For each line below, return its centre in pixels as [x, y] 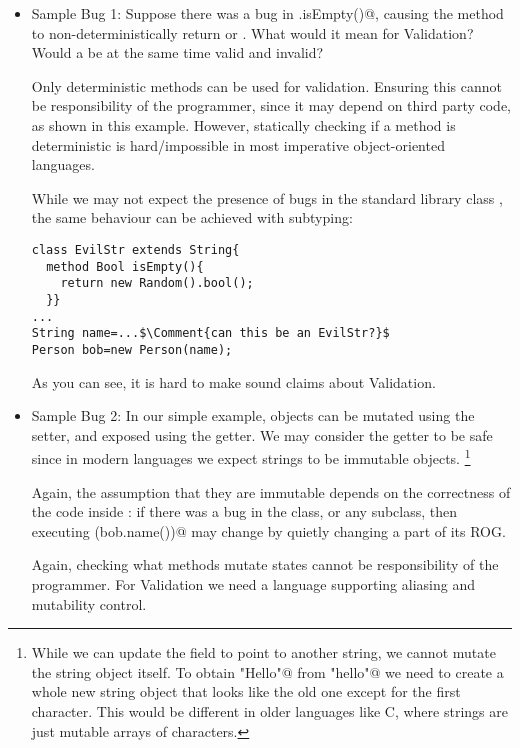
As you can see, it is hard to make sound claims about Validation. [233, 381]
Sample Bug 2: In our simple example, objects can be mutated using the [253, 415]
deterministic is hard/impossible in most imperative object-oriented [238, 144]
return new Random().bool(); [157, 283]
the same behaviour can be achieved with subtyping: [192, 217]
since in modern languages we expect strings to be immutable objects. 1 [251, 456]
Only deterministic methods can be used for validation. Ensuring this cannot [266, 85]
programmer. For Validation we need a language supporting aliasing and [253, 583]
